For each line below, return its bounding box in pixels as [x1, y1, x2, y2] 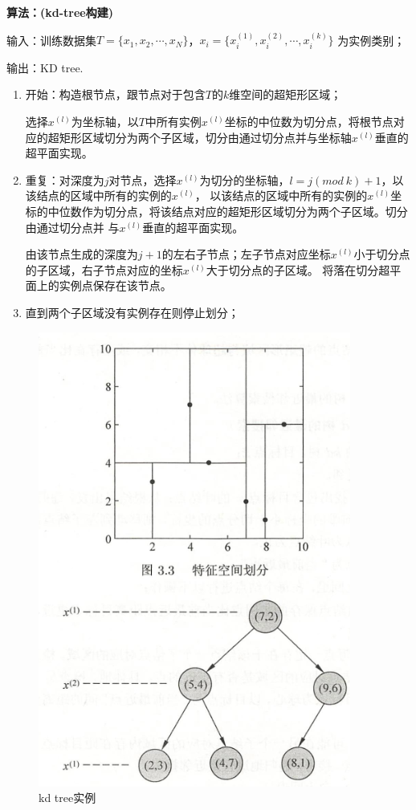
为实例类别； [337, 31, 406, 48]
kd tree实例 [39, 789, 96, 806]
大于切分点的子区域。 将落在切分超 [206, 261, 390, 278]
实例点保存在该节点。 [59, 277, 172, 294]
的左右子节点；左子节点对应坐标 [161, 246, 331, 263]
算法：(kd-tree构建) [6, 4, 113, 20]
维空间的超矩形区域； [229, 86, 342, 103]
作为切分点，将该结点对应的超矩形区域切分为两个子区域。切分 [81, 202, 408, 219]
